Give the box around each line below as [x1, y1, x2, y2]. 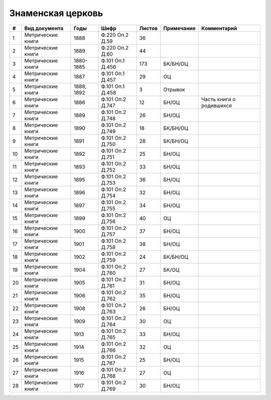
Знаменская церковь [9, 8, 103, 19]
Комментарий [201, 25, 237, 32]
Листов [139, 25, 158, 32]
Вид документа [24, 25, 64, 32]
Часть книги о [201, 95, 236, 103]
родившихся [201, 102, 232, 109]
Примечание [163, 25, 196, 32]
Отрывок [163, 86, 185, 93]
